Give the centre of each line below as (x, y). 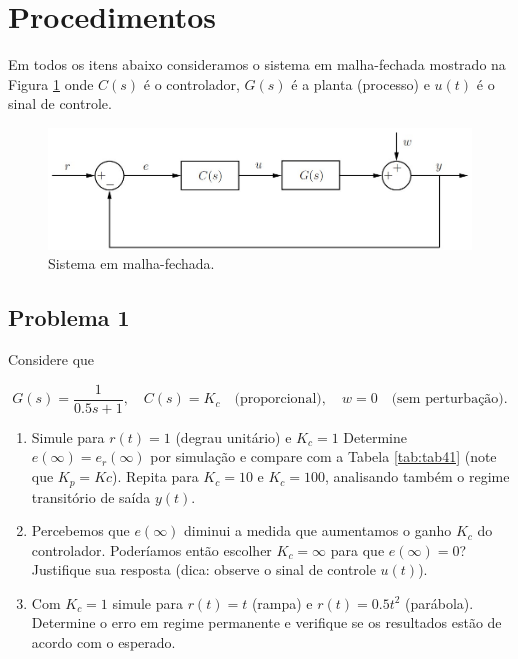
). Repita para (155, 476)
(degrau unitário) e (233, 436)
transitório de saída (91, 496)
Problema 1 (69, 317)
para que (357, 549)
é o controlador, (191, 83)
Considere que (51, 359)
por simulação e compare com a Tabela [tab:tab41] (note (323, 456)
